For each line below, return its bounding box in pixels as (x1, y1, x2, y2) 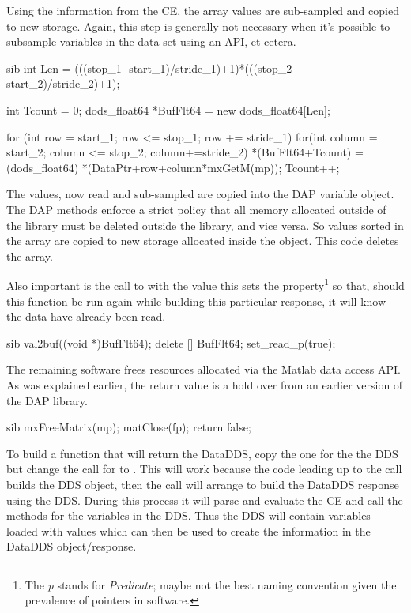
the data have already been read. (6, 308, 166, 325)
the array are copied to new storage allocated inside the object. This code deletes (6, 232, 399, 249)
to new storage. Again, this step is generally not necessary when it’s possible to (6, 17, 390, 34)
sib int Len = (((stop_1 (6, 59, 122, 76)
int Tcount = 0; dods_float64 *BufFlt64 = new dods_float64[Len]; (6, 101, 330, 118)
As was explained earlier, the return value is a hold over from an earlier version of (6, 376, 403, 393)
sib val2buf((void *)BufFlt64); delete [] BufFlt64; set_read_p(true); (6, 334, 336, 351)
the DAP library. (6, 392, 88, 408)
